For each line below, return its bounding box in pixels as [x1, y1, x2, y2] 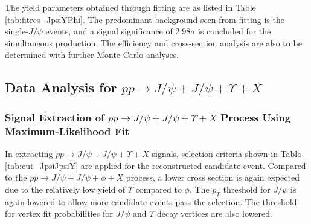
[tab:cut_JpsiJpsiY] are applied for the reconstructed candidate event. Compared [5, 159, 306, 171]
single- [5, 25, 28, 37]
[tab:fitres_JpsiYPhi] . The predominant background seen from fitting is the [5, 13, 284, 25]
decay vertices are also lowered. [157, 207, 272, 220]
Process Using [220, 109, 291, 124]
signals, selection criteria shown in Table [152, 147, 301, 159]
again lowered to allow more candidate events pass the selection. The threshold [5, 195, 297, 208]
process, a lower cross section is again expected [126, 171, 300, 184]
